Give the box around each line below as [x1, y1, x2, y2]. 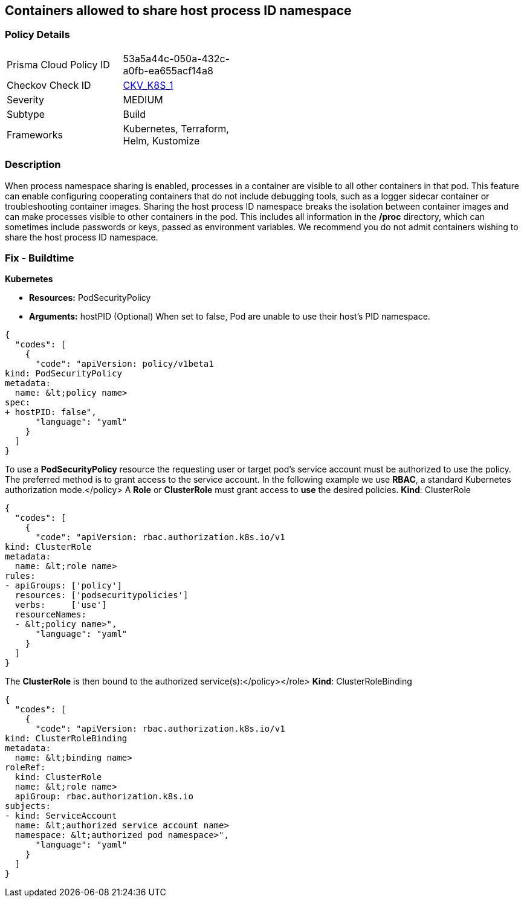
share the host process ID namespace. [5, 231, 158, 242]
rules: [5, 571, 36, 581]
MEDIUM [123, 93, 163, 106]
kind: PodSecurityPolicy [5, 369, 122, 379]
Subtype [7, 108, 45, 120]
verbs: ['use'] [15, 600, 107, 610]
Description [5, 158, 61, 171]
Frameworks [7, 128, 63, 141]
